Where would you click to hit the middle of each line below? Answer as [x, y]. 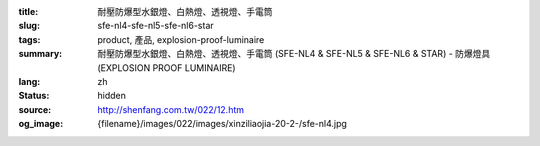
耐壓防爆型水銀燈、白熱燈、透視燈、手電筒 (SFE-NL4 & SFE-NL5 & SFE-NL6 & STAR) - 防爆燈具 [294, 54]
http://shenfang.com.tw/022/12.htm [171, 109]
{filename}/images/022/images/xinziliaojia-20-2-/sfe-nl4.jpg [222, 124]
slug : [29, 26]
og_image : [41, 124]
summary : [40, 54]
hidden [112, 96]
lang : [29, 81]
